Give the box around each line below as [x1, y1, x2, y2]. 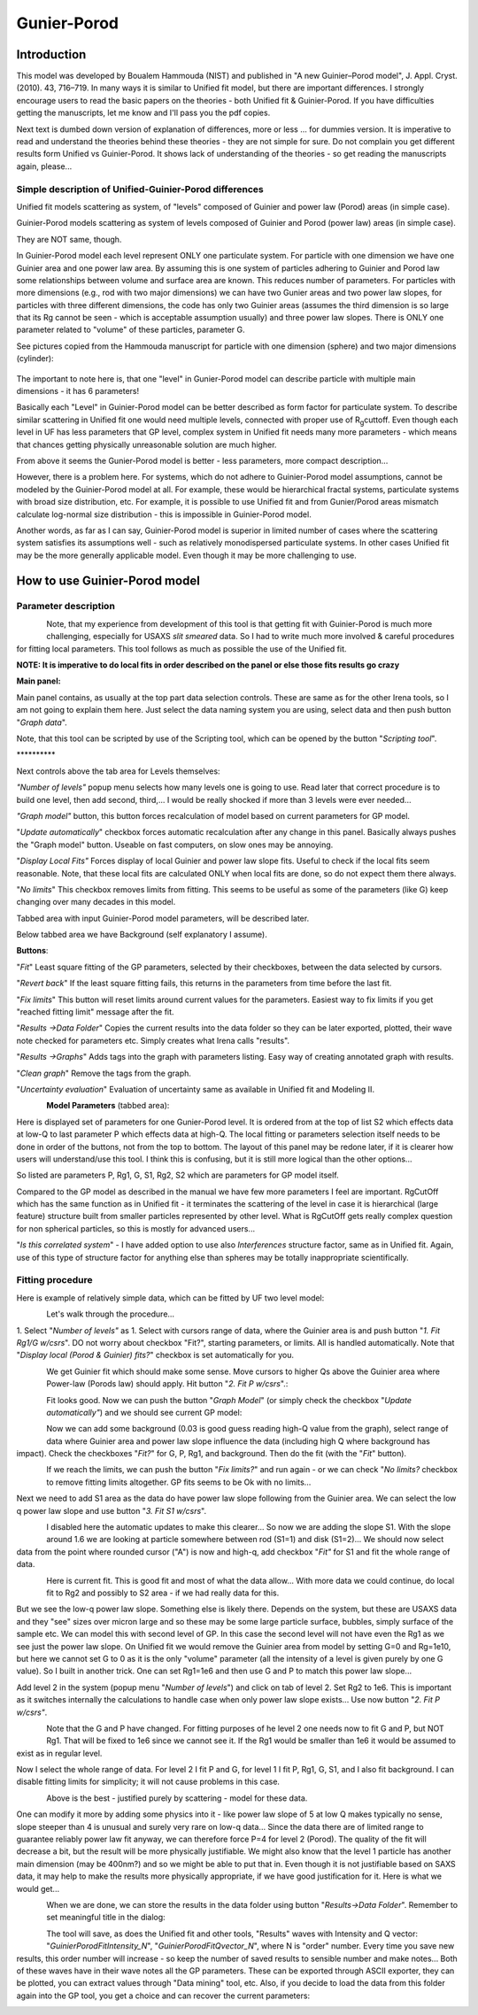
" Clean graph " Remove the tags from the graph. [16, 1068, 192, 1078]
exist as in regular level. [16, 1748, 103, 1758]
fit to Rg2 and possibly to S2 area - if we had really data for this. [46, 1587, 280, 1598]
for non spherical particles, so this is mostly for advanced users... [16, 1223, 256, 1234]
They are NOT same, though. [16, 234, 122, 244]
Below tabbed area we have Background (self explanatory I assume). [16, 930, 267, 940]
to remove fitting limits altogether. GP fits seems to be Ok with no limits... [46, 1477, 312, 1487]
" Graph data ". [16, 717, 68, 728]
